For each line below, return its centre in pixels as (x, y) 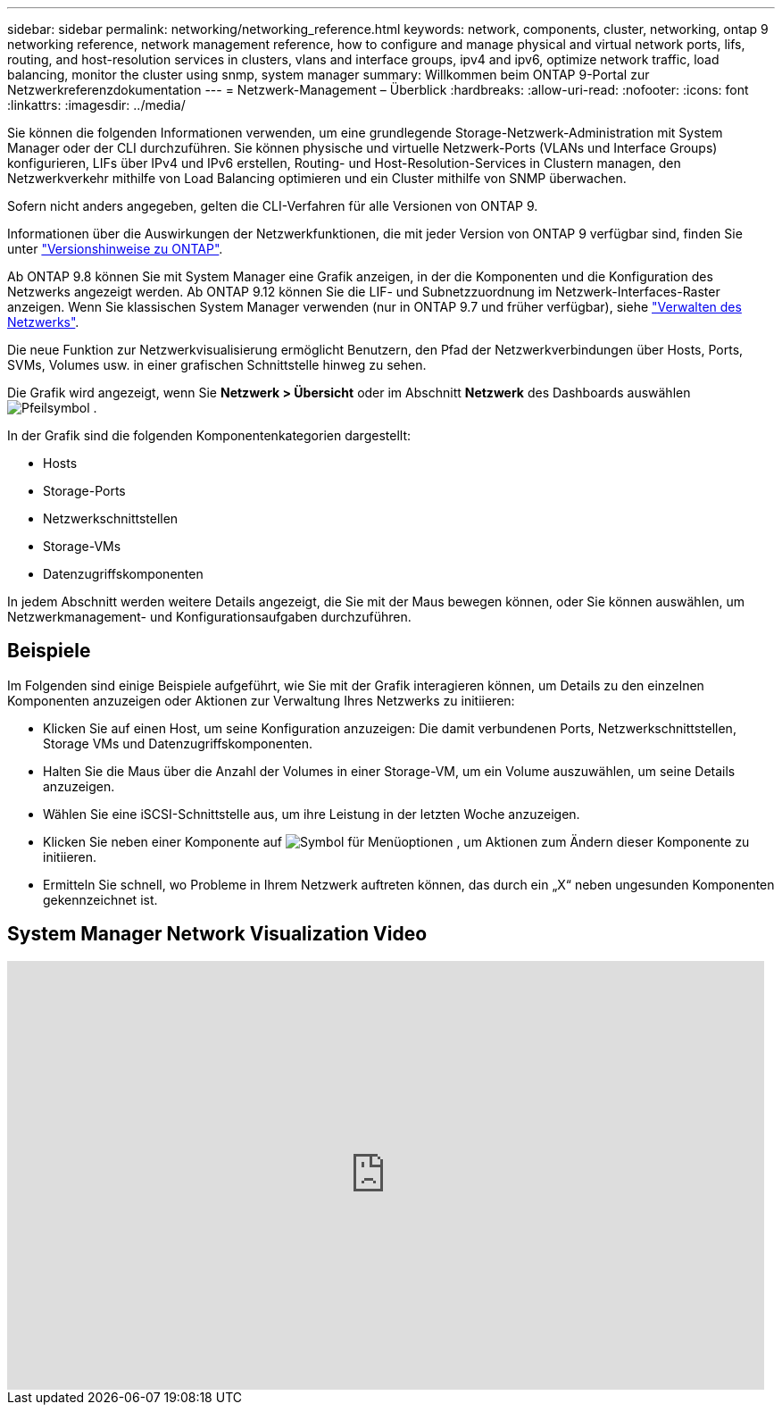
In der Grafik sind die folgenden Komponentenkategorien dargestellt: (209, 435)
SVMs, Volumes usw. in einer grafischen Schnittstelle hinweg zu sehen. (217, 365)
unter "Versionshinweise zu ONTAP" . (115, 249)
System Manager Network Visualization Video (217, 934)
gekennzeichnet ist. (100, 899)
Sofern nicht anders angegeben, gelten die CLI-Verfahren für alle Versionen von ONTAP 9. (273, 206)
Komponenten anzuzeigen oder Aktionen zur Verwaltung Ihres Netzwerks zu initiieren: (261, 700)
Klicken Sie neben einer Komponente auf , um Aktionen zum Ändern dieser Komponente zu (396, 841)
